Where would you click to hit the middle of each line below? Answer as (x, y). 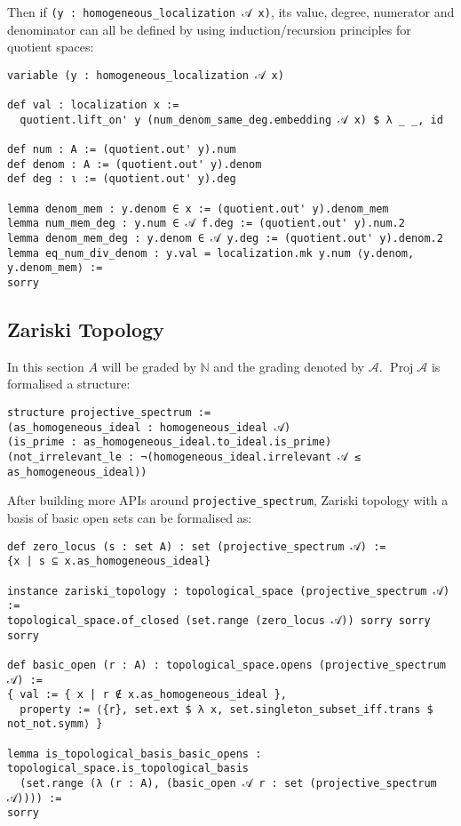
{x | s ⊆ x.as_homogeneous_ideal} (109, 561)
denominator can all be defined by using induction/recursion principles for (209, 29)
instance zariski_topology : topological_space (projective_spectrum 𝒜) (229, 591)
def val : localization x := (93, 105)
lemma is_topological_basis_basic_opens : (135, 754)
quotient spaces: (51, 47)
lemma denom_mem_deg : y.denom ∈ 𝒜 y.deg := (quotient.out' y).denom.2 (225, 239)
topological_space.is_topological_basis (128, 769)
